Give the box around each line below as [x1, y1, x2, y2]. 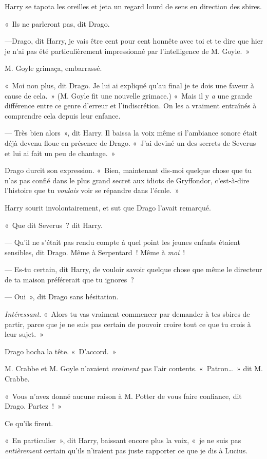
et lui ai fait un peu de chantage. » [5, 147, 116, 158]
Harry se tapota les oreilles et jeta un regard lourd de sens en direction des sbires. [5, 1, 262, 11]
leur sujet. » [5, 329, 44, 339]
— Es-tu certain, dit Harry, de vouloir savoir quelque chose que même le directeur [5, 264, 262, 275]
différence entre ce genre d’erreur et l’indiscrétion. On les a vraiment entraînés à [5, 100, 257, 111]
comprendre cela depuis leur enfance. [5, 110, 121, 121]
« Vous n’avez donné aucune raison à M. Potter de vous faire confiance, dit [5, 390, 242, 401]
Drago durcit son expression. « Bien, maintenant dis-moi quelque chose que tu [5, 165, 252, 176]
